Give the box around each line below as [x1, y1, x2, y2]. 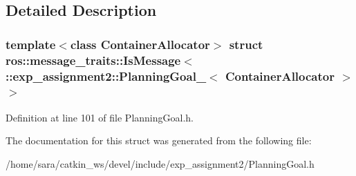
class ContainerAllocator [70, 35, 210, 52]
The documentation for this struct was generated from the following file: [6, 133, 312, 148]
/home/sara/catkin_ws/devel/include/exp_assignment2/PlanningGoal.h [6, 156, 315, 170]
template [6, 35, 56, 52]
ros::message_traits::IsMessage [6, 51, 181, 68]
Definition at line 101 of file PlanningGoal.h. [6, 110, 194, 124]
